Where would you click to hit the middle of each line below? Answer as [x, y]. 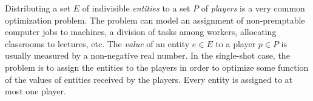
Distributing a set [38, 8]
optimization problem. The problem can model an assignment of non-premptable [155, 20]
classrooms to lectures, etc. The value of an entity [97, 43]
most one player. [35, 91]
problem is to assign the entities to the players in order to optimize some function [157, 67]
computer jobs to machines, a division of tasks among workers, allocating [141, 32]
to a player [236, 43]
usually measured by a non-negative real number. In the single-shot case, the [147, 55]
